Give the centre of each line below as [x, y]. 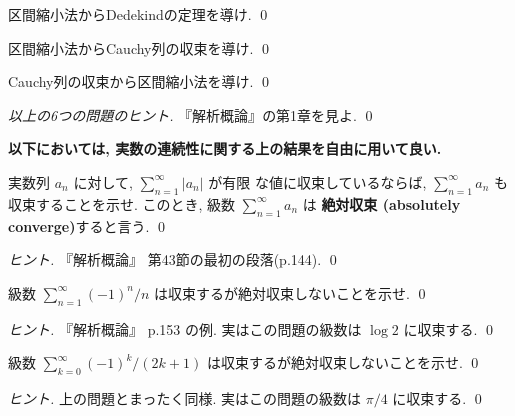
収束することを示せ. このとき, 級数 [122, 203]
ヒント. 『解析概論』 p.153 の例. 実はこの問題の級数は [185, 328]
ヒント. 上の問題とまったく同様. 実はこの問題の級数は [184, 397]
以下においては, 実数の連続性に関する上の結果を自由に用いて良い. [225, 148]
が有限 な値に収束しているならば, [317, 181]
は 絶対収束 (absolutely [381, 203]
